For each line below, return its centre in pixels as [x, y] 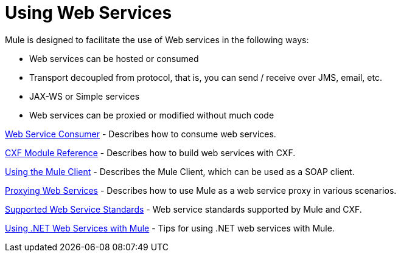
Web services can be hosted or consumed [114, 58]
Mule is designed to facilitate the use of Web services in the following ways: [157, 39]
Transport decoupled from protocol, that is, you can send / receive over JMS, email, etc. [206, 77]
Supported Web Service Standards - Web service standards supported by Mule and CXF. [183, 209]
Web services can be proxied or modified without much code [152, 115]
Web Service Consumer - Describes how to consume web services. [141, 134]
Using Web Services [89, 13]
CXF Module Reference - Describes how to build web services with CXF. [150, 152]
